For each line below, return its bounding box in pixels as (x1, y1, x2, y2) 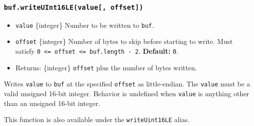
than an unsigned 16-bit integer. (4, 98, 100, 108)
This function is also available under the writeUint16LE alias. (4, 114, 190, 125)
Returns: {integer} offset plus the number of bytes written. (15, 62, 197, 72)
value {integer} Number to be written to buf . (15, 20, 154, 30)
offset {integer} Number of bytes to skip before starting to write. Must (15, 36, 233, 46)
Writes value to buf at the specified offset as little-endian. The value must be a (4, 79, 251, 89)
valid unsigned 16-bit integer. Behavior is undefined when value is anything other (4, 88, 250, 99)
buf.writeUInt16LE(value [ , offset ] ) (4, 3, 143, 11)
